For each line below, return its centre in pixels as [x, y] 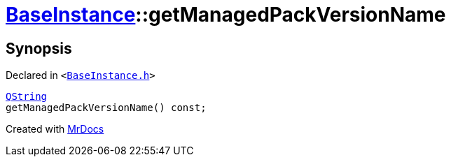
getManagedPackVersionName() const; [106, 108]
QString [27, 97]
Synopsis [39, 48]
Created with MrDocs [55, 129]
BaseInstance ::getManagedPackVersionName [226, 15]
